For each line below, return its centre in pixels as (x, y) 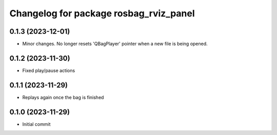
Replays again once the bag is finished (63, 97)
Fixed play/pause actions (49, 70)
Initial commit (36, 124)
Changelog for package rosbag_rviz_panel (102, 13)
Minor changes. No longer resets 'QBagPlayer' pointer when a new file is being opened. (115, 44)
